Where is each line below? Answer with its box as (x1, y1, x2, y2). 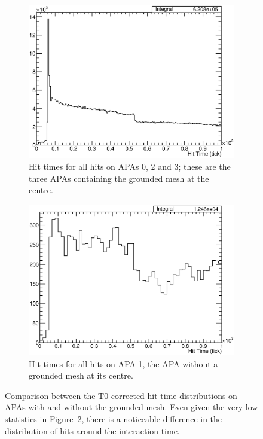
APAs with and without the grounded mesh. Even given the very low (5, 401, 258, 413)
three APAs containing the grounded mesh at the (29, 172, 209, 184)
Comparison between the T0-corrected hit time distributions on (5, 389, 237, 401)
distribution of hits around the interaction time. (5, 424, 180, 437)
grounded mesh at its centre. (29, 369, 133, 382)
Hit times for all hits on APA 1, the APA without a (29, 357, 218, 370)
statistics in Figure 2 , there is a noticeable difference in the (5, 412, 222, 425)
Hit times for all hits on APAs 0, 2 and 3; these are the (29, 160, 231, 172)
